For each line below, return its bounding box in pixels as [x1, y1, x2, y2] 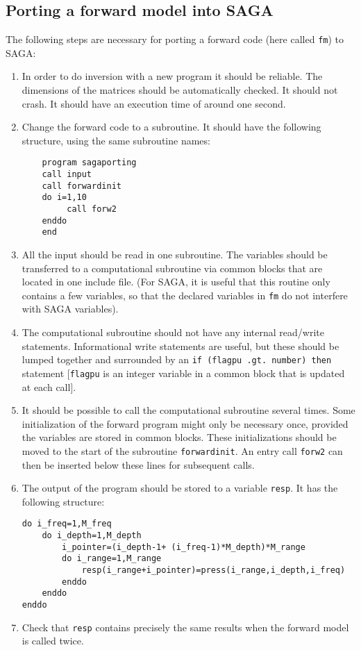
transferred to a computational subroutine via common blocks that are [22, 260, 323, 275]
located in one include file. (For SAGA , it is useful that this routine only [22, 274, 330, 289]
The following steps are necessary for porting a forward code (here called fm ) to [6, 32, 344, 47]
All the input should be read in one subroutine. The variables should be [22, 247, 328, 262]
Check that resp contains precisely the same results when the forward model [22, 619, 349, 634]
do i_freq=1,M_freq [22, 519, 112, 529]
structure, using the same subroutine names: [22, 133, 210, 147]
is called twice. [22, 633, 84, 648]
